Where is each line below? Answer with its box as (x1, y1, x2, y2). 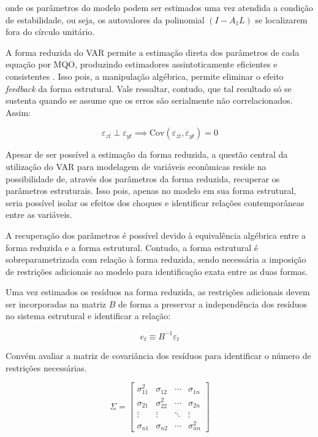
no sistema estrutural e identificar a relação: (6, 309, 171, 322)
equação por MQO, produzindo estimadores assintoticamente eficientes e (6, 58, 278, 71)
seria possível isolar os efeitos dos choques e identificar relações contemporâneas (6, 196, 305, 209)
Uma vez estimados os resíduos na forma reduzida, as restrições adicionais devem (6, 285, 310, 298)
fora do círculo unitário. (6, 25, 95, 38)
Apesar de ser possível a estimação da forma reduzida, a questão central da (6, 148, 288, 161)
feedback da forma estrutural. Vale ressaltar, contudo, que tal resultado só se (6, 82, 292, 95)
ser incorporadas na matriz (6, 297, 107, 310)
